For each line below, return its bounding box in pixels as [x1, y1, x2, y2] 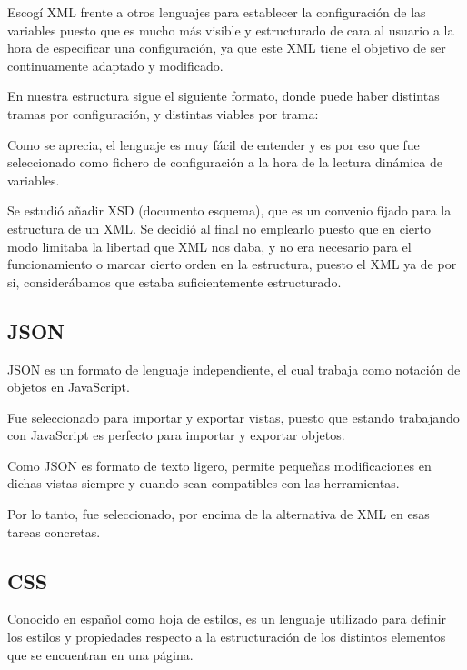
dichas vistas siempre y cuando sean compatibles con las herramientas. [7, 474, 400, 493]
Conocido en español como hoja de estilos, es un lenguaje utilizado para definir [7, 609, 447, 628]
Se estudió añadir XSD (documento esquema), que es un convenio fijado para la [7, 201, 452, 220]
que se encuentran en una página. [7, 645, 194, 664]
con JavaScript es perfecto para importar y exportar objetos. [7, 425, 345, 445]
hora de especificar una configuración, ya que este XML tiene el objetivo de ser [7, 38, 446, 57]
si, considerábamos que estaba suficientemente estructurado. [7, 272, 342, 291]
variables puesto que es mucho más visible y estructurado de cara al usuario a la [7, 20, 454, 39]
